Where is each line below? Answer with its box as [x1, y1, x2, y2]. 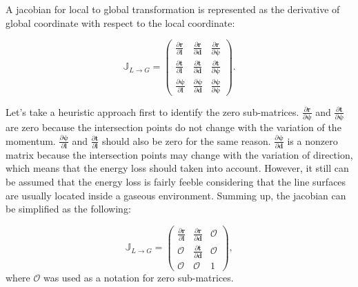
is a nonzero [287, 133, 338, 148]
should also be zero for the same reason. [102, 133, 271, 148]
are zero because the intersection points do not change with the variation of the [6, 119, 341, 134]
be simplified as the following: [6, 201, 131, 216]
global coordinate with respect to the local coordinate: [6, 15, 235, 30]
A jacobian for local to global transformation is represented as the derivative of [6, 2, 340, 16]
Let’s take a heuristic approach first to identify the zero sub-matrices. [6, 104, 299, 119]
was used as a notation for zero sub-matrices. [43, 270, 234, 284]
